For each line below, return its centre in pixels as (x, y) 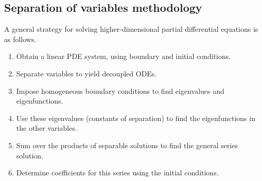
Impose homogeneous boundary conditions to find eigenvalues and (120, 90)
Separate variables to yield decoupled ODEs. (86, 73)
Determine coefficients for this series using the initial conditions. (117, 173)
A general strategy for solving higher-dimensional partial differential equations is (131, 29)
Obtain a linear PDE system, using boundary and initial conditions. (124, 56)
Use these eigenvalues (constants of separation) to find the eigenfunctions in (136, 118)
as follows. (20, 39)
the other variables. (47, 128)
